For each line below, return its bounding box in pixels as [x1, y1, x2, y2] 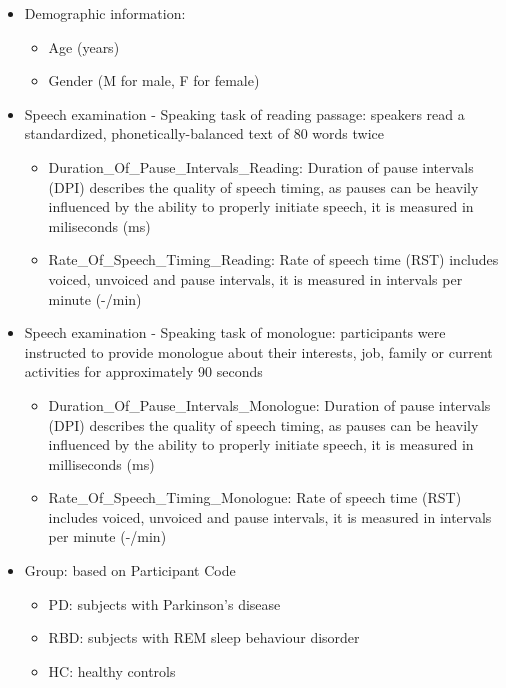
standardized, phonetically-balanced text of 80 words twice [24, 123, 384, 144]
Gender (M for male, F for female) [48, 70, 260, 91]
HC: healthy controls [48, 660, 176, 681]
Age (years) [48, 36, 120, 57]
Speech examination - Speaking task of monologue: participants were [24, 322, 446, 343]
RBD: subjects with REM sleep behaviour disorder [48, 627, 360, 648]
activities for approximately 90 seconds [24, 361, 263, 382]
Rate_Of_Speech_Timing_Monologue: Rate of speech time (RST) [48, 487, 462, 508]
